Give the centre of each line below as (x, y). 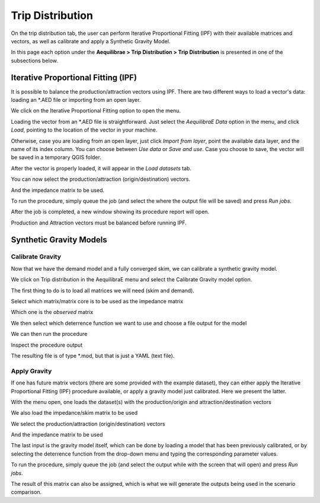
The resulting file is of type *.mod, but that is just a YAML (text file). (93, 355)
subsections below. (35, 60)
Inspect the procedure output (47, 345)
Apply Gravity (31, 371)
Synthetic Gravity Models (59, 240)
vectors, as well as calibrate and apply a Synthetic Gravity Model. (91, 41)
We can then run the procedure (49, 334)
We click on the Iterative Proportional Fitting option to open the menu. (96, 111)
